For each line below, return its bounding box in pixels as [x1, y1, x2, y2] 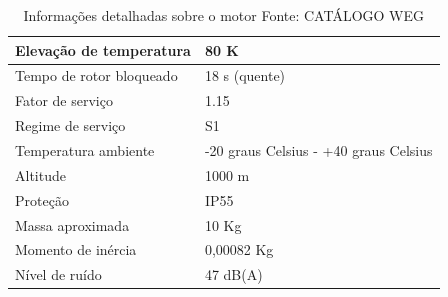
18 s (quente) [204, 65, 286, 86]
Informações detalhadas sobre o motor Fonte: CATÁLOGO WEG [23, 5, 425, 25]
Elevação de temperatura [15, 39, 191, 60]
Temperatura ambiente [15, 139, 155, 160]
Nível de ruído [15, 264, 102, 285]
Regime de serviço [15, 115, 126, 136]
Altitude [15, 164, 66, 185]
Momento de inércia [15, 239, 137, 260]
